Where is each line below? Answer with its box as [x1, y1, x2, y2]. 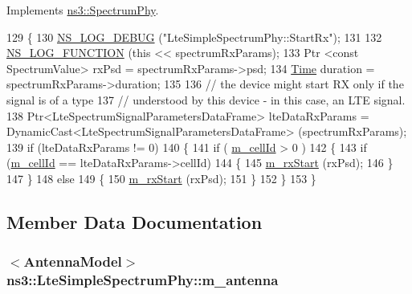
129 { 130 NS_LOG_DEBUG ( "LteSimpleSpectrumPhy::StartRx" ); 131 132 [6, 28, 382, 45]
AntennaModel [23, 251, 122, 272]
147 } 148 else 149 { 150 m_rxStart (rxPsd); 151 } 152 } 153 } [6, 169, 316, 186]
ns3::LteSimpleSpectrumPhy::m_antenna [6, 270, 279, 290]
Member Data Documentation [6, 209, 263, 234]
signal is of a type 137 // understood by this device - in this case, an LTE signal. [6, 91, 406, 108]
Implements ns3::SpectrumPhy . [6, 2, 159, 18]
